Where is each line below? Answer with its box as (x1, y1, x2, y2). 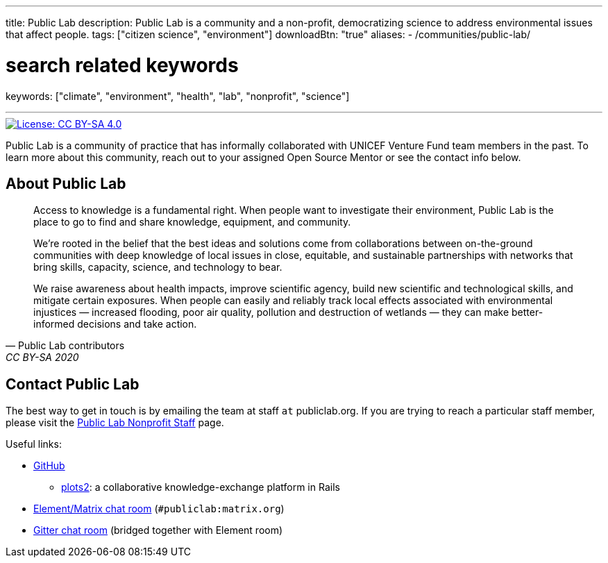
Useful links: (6, 438, 62, 451)
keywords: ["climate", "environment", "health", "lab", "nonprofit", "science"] (6, 90, 350, 102)
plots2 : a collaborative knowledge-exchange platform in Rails (61, 481, 340, 494)
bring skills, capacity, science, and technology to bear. (33, 261, 282, 274)
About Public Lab (6, 174, 126, 192)
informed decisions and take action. (33, 318, 197, 330)
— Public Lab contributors (6, 339, 125, 352)
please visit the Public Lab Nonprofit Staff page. (6, 417, 224, 429)
